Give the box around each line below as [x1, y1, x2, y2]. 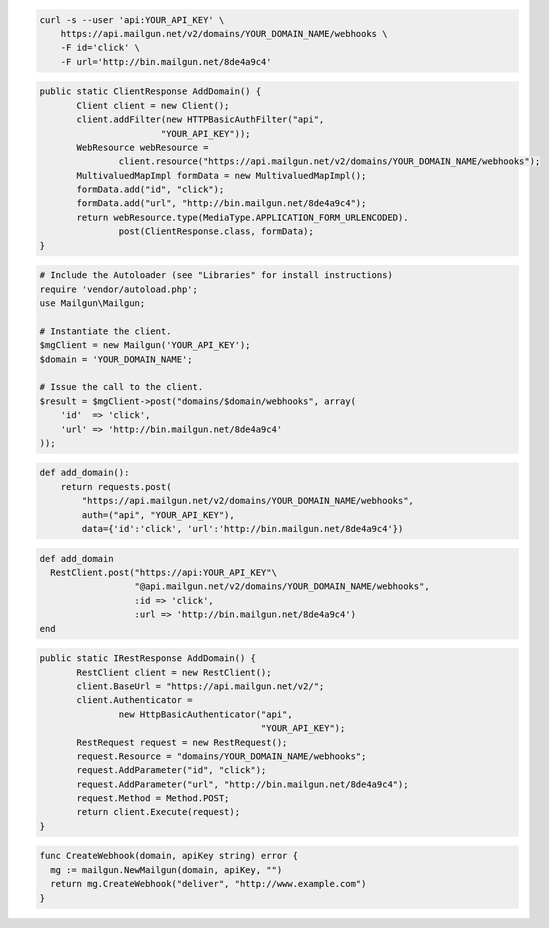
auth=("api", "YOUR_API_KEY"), [81, 509, 235, 520]
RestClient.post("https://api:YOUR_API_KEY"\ [50, 567, 277, 579]
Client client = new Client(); [76, 100, 230, 111]
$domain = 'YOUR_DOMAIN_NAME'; [39, 353, 194, 365]
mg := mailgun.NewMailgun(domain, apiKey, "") [50, 864, 283, 875]
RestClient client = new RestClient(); [76, 666, 272, 678]
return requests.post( [60, 481, 172, 492]
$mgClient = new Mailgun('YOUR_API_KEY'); [39, 340, 251, 351]
